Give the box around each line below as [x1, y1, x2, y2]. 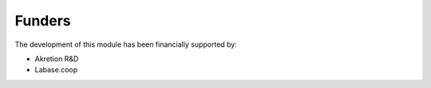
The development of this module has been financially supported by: [14, 40, 237, 49]
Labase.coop [34, 65, 78, 75]
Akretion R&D [34, 54, 79, 63]
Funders [14, 12, 71, 29]
